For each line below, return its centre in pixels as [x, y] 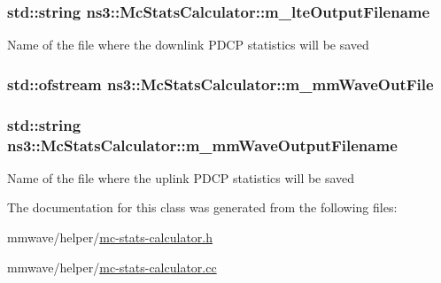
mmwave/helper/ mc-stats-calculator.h [110, 237]
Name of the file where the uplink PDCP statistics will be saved [181, 177]
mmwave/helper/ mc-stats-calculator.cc [112, 267]
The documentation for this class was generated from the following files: [202, 207]
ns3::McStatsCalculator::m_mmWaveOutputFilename [202, 145]
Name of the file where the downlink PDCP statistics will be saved [188, 45]
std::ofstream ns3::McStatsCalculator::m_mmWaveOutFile [220, 84]
